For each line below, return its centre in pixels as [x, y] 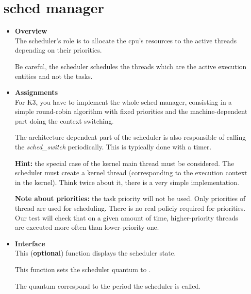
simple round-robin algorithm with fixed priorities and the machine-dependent [131, 111]
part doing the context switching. [64, 120]
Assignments [36, 92]
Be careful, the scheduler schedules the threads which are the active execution [131, 66]
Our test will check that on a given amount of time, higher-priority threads [126, 217]
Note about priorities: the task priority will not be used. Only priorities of [130, 198]
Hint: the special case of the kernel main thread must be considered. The [125, 163]
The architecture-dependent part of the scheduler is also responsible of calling [130, 137]
